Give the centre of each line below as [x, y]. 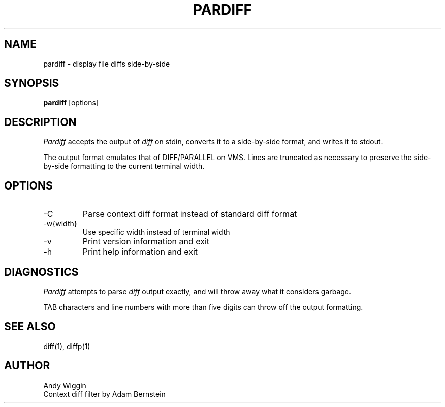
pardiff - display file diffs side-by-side [107, 64]
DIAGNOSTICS [41, 272]
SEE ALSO [30, 327]
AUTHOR [27, 366]
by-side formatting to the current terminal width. [124, 166]
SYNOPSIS [32, 83]
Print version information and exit [146, 242]
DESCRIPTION [40, 122]
